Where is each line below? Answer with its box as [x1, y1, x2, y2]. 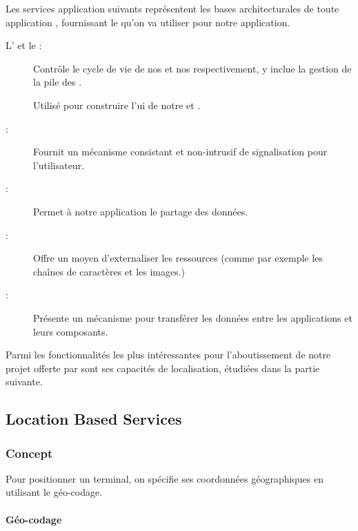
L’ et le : [6, 38, 42, 52]
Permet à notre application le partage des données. [33, 204, 248, 218]
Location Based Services [6, 408, 182, 429]
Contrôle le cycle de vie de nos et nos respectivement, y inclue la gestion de [33, 61, 352, 75]
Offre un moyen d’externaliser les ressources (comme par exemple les [33, 251, 323, 265]
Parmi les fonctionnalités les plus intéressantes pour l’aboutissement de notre [6, 347, 331, 362]
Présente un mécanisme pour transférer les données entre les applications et [33, 310, 352, 325]
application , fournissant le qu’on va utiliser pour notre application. [6, 15, 290, 29]
